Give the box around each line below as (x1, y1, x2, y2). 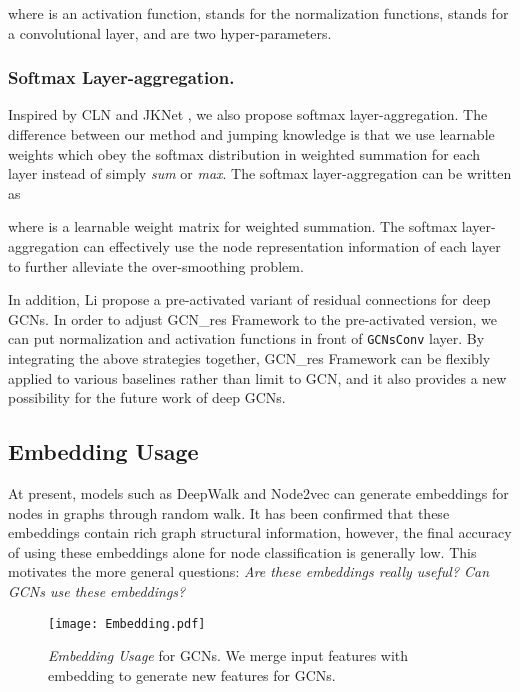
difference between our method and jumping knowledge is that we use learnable (8, 124, 495, 144)
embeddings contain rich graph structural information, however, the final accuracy (8, 522, 512, 543)
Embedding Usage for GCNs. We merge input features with (48, 645, 409, 666)
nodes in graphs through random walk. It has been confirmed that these (8, 502, 450, 523)
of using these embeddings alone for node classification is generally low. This (8, 541, 477, 562)
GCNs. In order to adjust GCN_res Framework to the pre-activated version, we (8, 308, 497, 329)
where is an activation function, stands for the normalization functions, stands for (8, 3, 509, 23)
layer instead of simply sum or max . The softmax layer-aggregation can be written (8, 163, 512, 184)
